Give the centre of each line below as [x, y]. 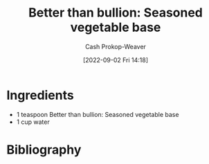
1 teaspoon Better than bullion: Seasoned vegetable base [98, 114]
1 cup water [33, 122]
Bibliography [44, 149]
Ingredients [40, 95]
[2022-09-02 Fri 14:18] [116, 60]
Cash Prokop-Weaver [116, 46]
